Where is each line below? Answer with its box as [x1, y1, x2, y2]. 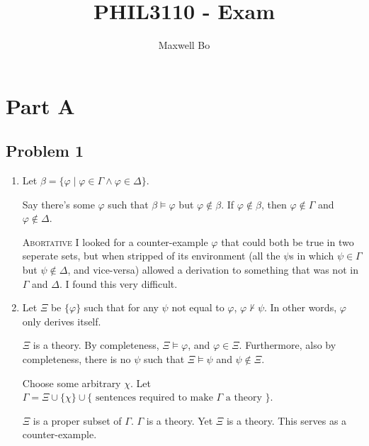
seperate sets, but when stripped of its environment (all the [22, 248, 280, 263]
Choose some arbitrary [22, 375, 121, 390]
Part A [6, 91, 75, 120]
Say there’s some [22, 196, 95, 211]
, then [261, 196, 287, 211]
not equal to [171, 300, 225, 315]
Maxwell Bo [158, 38, 210, 52]
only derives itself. [22, 313, 101, 328]
